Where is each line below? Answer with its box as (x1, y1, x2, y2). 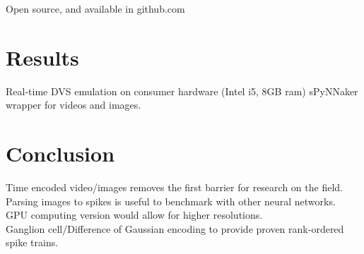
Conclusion (6, 139, 115, 168)
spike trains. (6, 235, 59, 250)
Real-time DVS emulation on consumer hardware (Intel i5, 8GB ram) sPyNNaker (6, 83, 358, 98)
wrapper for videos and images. (6, 97, 141, 112)
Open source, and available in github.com (6, 1, 185, 16)
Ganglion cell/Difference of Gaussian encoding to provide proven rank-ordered (6, 221, 344, 236)
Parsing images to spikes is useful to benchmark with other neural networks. (6, 193, 336, 208)
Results (6, 42, 79, 71)
